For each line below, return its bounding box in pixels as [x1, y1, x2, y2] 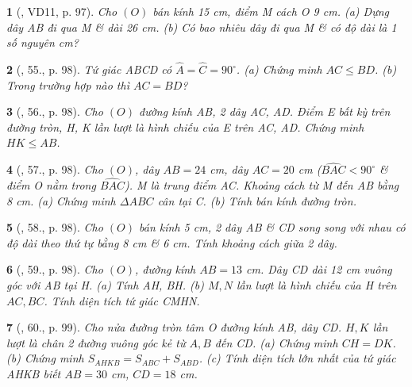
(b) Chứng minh [6, 350, 84, 366]
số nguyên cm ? [6, 34, 79, 51]
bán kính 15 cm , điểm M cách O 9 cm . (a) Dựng [152, 3, 389, 19]
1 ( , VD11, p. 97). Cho [6, 3, 117, 19]
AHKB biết [6, 365, 61, 381]
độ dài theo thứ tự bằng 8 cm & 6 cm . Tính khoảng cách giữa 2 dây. [6, 234, 337, 251]
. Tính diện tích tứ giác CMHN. [44, 292, 200, 308]
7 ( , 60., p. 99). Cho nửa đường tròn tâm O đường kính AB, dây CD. [6, 319, 341, 335]
